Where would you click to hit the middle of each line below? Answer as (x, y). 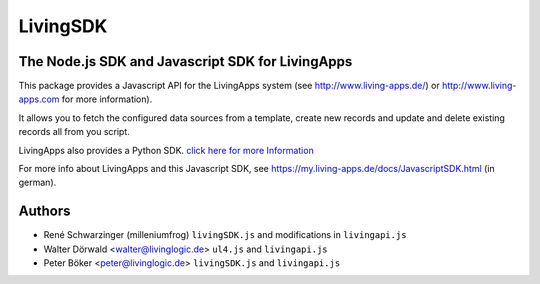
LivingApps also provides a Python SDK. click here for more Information (166, 150)
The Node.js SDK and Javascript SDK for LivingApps (185, 61)
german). (37, 182)
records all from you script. (74, 132)
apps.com (39, 99)
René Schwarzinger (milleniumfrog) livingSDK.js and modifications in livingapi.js (225, 235)
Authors (44, 211)
